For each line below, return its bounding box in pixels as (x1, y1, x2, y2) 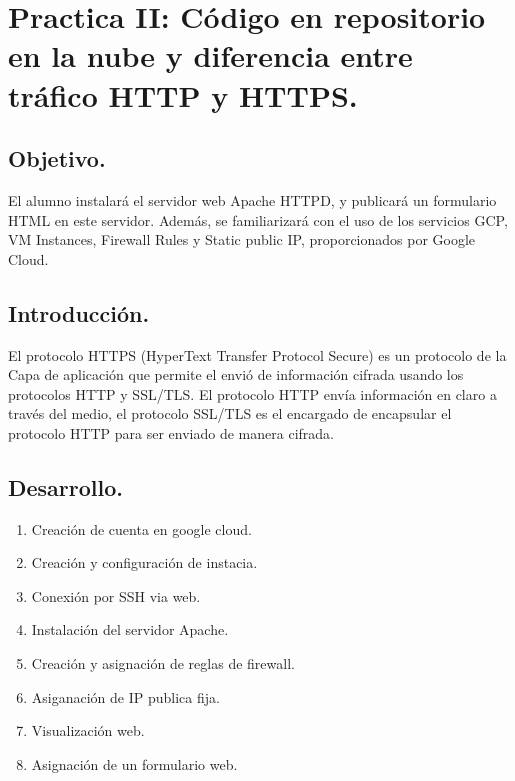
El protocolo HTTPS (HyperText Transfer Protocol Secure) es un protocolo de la (8, 344, 507, 365)
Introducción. (8, 297, 150, 328)
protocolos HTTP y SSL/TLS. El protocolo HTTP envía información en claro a (8, 383, 497, 404)
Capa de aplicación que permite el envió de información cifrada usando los (8, 364, 464, 385)
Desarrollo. (8, 471, 124, 502)
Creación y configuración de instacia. (31, 552, 258, 573)
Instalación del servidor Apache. (31, 619, 229, 640)
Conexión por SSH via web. (31, 585, 201, 606)
